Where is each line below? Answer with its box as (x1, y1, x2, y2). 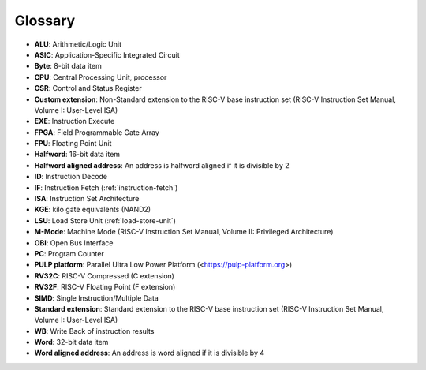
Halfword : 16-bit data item (34, 150, 121, 159)
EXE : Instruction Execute (34, 117, 115, 126)
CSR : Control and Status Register (34, 84, 142, 93)
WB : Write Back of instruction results (34, 326, 155, 335)
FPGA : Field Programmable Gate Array (34, 127, 159, 137)
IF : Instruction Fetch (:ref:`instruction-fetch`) (34, 182, 178, 192)
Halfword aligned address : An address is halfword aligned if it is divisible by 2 (34, 160, 290, 170)
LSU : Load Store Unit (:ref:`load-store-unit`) (34, 215, 177, 225)
